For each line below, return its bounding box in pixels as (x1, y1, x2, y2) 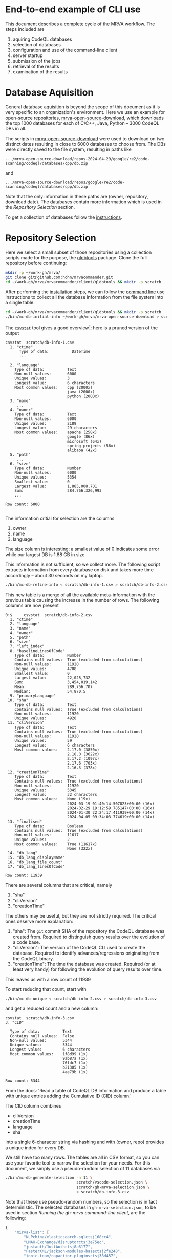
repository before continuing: (5, 260, 67, 266)
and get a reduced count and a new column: (5, 1005, 99, 1012)
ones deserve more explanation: (5, 918, 73, 924)
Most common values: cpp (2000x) (14, 385, 93, 390)
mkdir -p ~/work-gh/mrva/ (5, 270, 60, 275)
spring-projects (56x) (67, 443, 116, 448)
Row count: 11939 (5, 873, 42, 878)
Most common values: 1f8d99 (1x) (10, 1051, 88, 1056)
